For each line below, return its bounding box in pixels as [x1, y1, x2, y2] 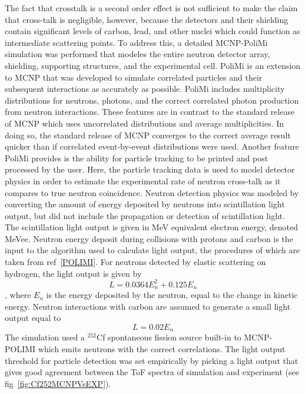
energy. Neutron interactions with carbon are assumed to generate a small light [5, 300, 291, 312]
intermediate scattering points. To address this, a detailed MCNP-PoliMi [5, 36, 268, 48]
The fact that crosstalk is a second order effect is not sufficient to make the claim [5, 2, 298, 14]
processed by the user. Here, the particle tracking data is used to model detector [5, 163, 295, 176]
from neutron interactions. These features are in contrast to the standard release [5, 105, 295, 118]
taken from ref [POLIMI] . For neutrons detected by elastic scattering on [5, 256, 266, 268]
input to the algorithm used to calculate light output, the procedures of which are [5, 244, 300, 256]
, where [5, 289, 31, 301]
